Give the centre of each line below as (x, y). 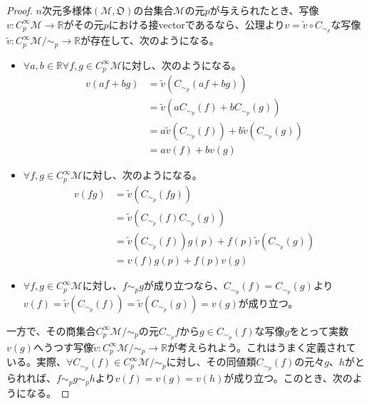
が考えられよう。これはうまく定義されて (261, 347)
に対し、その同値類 (211, 362)
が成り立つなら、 (183, 285)
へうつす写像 (63, 347)
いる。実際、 (36, 362)
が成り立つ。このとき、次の (288, 378)
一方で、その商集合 (51, 330)
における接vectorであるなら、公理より (197, 24)
